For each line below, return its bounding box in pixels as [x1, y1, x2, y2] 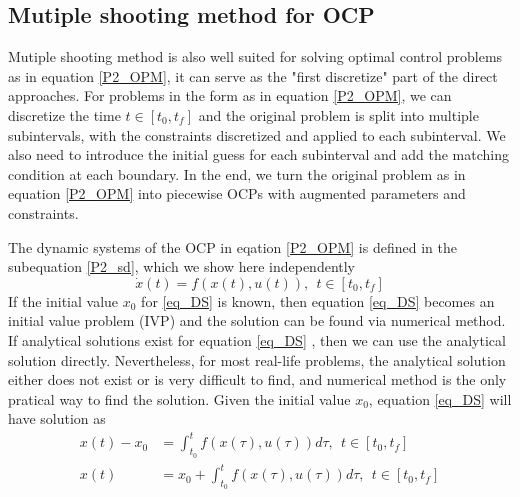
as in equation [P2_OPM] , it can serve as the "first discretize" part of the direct [8, 65, 498, 86]
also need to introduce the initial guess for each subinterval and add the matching [8, 144, 509, 165]
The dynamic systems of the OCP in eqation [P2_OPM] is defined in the [8, 236, 457, 257]
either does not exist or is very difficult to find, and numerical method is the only [8, 369, 507, 390]
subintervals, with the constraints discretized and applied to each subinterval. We [8, 124, 506, 145]
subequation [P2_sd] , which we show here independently [8, 256, 356, 277]
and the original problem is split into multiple [198, 104, 479, 125]
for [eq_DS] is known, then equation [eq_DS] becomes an [141, 290, 495, 311]
